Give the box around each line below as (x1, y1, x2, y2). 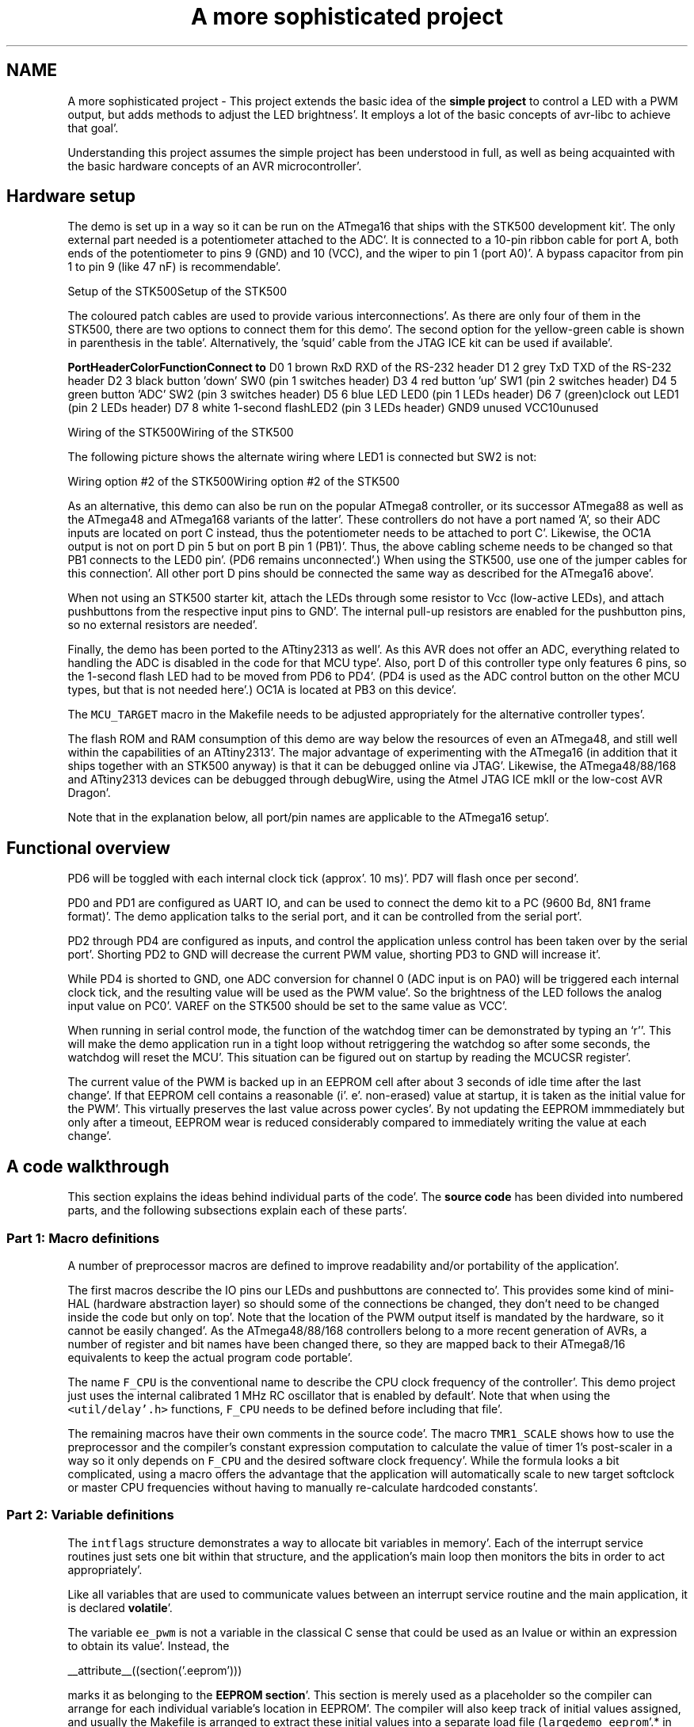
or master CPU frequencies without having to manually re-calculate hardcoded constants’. (67, 1480, 538, 1494)
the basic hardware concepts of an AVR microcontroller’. (67, 158, 362, 173)
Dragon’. (67, 786, 111, 800)
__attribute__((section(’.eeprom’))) (67, 1663, 242, 1677)
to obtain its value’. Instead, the (67, 1638, 230, 1653)
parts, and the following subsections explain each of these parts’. (67, 1203, 407, 1218)
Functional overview (6, 837, 170, 858)
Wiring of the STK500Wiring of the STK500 (67, 425, 294, 440)
